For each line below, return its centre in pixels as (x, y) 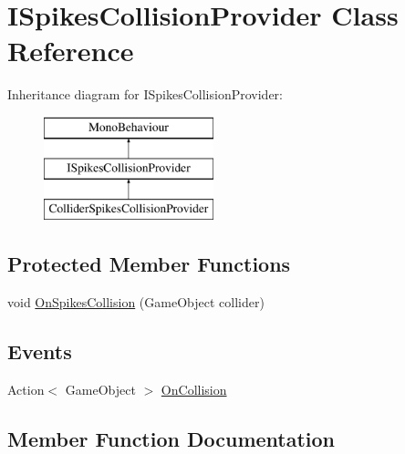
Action (26, 389)
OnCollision (194, 389)
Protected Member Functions (149, 264)
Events (40, 351)
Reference (71, 51)
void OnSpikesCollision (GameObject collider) (136, 302)
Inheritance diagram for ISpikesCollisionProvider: (145, 94)
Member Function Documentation (171, 438)
